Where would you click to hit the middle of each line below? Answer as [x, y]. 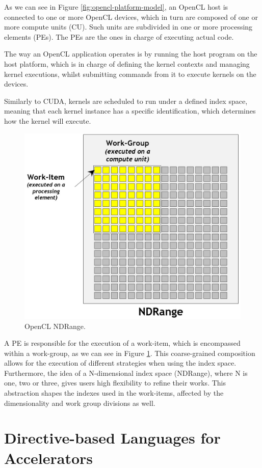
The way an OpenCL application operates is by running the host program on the [131, 54]
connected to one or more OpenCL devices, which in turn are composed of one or [131, 17]
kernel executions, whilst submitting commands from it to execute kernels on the [130, 74]
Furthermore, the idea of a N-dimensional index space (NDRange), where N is [126, 373]
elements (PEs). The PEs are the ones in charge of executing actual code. [119, 36]
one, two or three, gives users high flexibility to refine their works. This [115, 383]
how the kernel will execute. [48, 120]
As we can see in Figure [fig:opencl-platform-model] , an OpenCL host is [116, 7]
